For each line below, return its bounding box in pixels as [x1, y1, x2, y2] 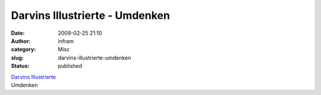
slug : [11, 54, 24, 61]
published [58, 63, 83, 70]
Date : [11, 30, 25, 37]
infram [58, 37, 74, 44]
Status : [11, 63, 30, 70]
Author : [11, 37, 31, 44]
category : [11, 46, 36, 53]
